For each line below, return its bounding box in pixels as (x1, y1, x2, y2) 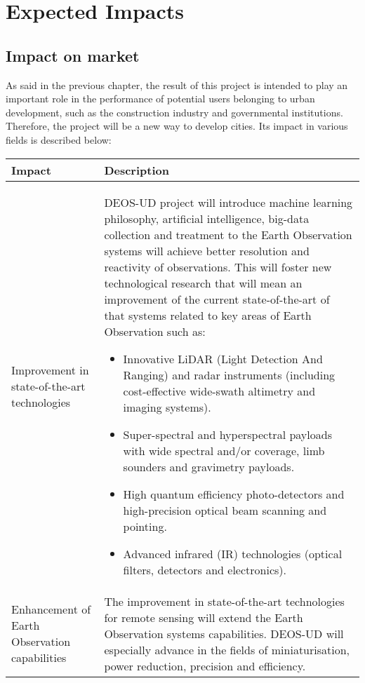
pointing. (123, 518, 167, 534)
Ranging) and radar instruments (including (123, 366, 336, 383)
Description (104, 161, 169, 178)
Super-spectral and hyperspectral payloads (123, 426, 332, 442)
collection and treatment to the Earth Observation (104, 226, 352, 243)
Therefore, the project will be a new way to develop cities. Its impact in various (6, 119, 348, 133)
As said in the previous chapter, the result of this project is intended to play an (6, 77, 348, 92)
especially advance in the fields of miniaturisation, (104, 641, 350, 658)
